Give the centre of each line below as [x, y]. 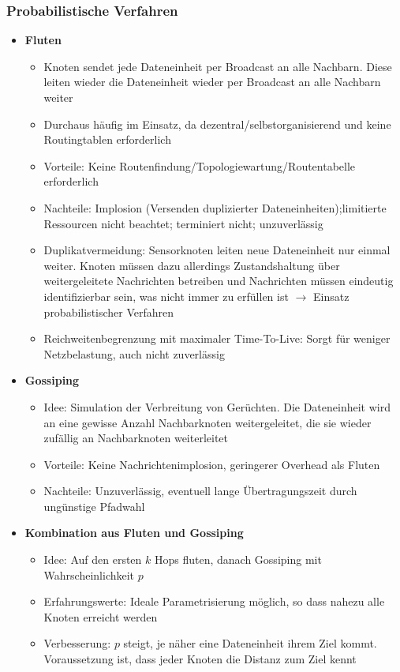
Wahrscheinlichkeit [89, 574]
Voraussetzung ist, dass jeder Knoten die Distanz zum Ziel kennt [200, 659]
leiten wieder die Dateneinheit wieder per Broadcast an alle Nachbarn [212, 82]
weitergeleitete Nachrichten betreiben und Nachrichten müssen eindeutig [219, 281]
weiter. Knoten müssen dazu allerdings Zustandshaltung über [192, 265]
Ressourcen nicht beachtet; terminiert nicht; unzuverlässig [183, 223]
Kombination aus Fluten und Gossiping [134, 533]
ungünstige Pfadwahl [94, 506]
